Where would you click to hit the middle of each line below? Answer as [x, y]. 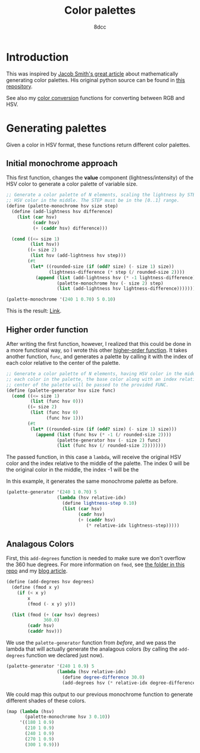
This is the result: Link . [34, 311]
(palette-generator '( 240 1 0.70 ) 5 [51, 492]
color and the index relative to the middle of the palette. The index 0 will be [98, 463]
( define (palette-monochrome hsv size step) [62, 206]
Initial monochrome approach [62, 163]
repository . [19, 86]
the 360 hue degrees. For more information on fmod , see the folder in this [96, 565]
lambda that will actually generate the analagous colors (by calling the [92, 649]
